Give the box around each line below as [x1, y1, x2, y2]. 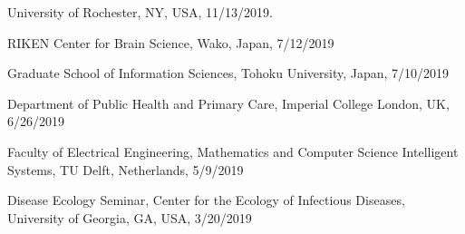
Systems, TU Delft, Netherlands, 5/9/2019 [7, 160, 244, 179]
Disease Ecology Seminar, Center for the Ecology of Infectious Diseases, [7, 190, 405, 210]
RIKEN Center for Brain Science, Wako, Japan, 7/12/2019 [7, 33, 334, 52]
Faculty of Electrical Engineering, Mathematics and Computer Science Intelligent [7, 141, 459, 161]
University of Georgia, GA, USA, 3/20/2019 [7, 208, 252, 227]
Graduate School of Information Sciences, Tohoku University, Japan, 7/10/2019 [7, 63, 450, 83]
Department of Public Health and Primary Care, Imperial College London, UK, [7, 93, 450, 112]
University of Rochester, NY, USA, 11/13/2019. [7, 3, 273, 21]
